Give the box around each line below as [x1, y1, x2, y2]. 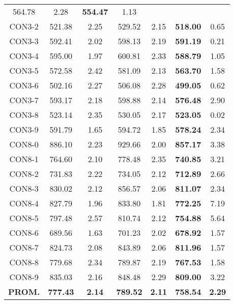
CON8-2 [9, 168, 39, 179]
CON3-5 [9, 65, 39, 76]
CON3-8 [9, 109, 39, 120]
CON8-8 [9, 256, 39, 268]
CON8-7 [9, 241, 39, 253]
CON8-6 [9, 227, 39, 238]
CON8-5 [9, 212, 39, 224]
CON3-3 [9, 35, 39, 47]
